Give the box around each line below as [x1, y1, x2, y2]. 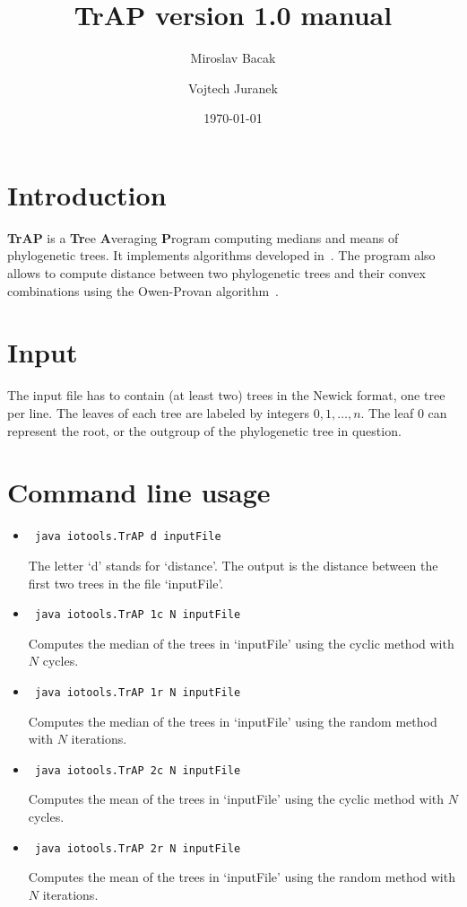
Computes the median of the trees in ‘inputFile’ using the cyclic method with [28, 633, 454, 652]
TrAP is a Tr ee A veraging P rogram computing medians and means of [7, 228, 399, 247]
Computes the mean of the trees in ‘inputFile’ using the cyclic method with [28, 789, 445, 808]
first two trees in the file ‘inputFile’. [28, 573, 224, 592]
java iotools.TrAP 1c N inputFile [34, 608, 241, 622]
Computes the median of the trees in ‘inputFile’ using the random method [28, 711, 437, 730]
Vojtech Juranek [188, 78, 278, 97]
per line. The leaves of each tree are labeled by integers [7, 403, 310, 422]
